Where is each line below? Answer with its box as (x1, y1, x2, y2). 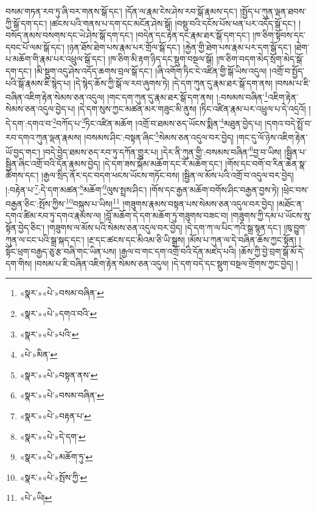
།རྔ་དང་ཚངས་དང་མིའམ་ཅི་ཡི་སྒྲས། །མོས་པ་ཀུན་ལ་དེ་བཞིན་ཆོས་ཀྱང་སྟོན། (87, 233, 296, 246)
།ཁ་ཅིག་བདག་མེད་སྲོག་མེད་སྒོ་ (216, 52, 304, 65)
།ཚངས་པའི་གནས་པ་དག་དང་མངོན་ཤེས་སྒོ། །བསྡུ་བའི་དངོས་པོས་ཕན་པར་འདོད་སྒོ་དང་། (49, 16, 296, 29)
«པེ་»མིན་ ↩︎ (19, 348, 58, 361)
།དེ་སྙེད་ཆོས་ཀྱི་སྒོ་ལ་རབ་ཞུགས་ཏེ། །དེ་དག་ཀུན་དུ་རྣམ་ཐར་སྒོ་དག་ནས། (73, 76, 273, 89)
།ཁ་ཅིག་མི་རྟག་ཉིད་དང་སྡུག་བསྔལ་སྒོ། (108, 52, 214, 65)
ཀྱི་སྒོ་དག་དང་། (5, 16, 47, 29)
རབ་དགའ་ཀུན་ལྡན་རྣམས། (5, 130, 82, 143)
